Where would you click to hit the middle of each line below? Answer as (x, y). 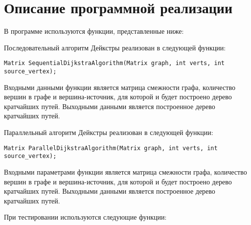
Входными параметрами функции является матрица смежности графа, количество (125, 171)
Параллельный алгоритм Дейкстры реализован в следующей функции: (109, 132)
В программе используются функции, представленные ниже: (94, 31)
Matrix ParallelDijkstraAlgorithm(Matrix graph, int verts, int (111, 148)
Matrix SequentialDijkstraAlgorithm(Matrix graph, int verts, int (114, 63)
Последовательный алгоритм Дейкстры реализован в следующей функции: (115, 47)
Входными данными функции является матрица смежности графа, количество (120, 87)
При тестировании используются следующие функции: (85, 217)
